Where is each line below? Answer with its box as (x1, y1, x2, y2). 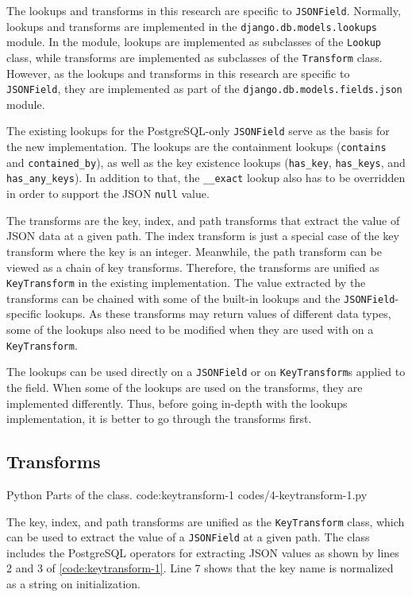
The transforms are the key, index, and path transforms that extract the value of (6, 211, 400, 228)
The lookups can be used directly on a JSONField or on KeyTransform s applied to (6, 363, 406, 380)
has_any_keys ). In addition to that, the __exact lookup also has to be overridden (6, 169, 406, 186)
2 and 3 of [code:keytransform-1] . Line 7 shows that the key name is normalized (6, 560, 394, 576)
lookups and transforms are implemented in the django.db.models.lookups (6, 17, 377, 34)
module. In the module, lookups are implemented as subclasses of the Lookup (6, 33, 381, 50)
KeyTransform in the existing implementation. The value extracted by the (6, 274, 366, 291)
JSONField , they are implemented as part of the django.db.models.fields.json (6, 80, 402, 97)
